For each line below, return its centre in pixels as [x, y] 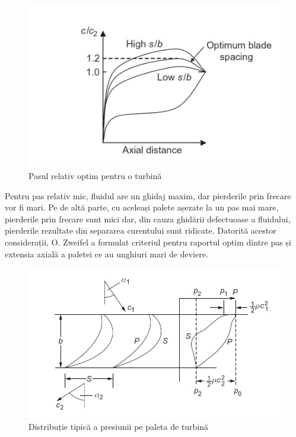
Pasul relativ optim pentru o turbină [95, 175]
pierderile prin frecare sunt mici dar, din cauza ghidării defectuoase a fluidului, [148, 218]
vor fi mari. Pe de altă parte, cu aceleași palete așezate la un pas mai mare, [142, 207]
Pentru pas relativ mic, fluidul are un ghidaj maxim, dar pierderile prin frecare [148, 195]
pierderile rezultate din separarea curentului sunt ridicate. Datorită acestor [141, 230]
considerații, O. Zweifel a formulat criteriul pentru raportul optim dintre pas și [148, 242]
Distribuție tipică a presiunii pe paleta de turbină [119, 427]
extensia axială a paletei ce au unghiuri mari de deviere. [106, 253]
